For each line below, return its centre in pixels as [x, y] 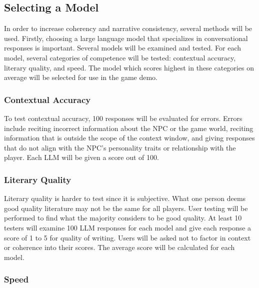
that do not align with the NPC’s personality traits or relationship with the [120, 147]
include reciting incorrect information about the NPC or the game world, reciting [129, 128]
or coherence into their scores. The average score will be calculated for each [119, 247]
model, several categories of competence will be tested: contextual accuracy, [120, 57]
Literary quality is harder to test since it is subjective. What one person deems [125, 198]
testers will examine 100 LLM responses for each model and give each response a [128, 227]
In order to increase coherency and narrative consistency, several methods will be [128, 28]
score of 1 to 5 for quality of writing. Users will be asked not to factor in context [127, 237]
